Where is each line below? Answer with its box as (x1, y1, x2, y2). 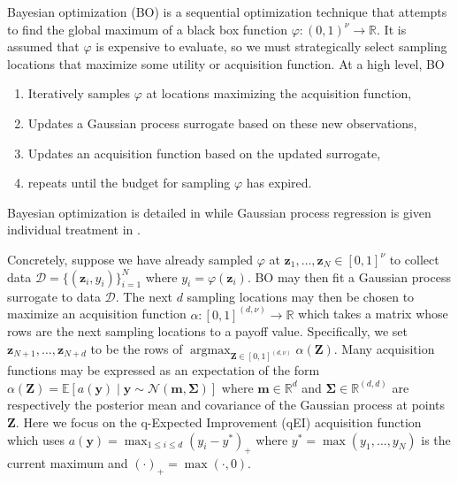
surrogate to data (7, 287, 101, 305)
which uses (7, 430, 65, 448)
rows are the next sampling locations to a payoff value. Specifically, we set (7, 322, 408, 341)
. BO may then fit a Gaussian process (247, 267, 451, 286)
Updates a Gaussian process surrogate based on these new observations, (27, 113, 417, 132)
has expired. (246, 173, 312, 192)
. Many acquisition (333, 339, 435, 357)
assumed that (7, 37, 80, 56)
